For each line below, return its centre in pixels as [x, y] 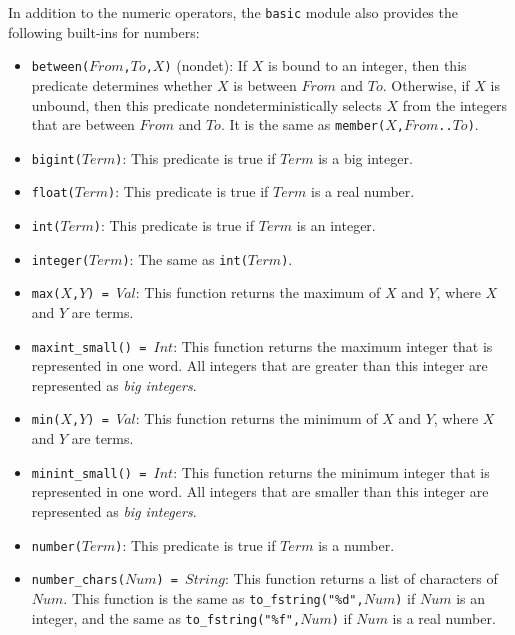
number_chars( [78, 580]
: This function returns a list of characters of [361, 578]
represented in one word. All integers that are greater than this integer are [259, 365]
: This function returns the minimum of [256, 418]
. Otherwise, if [426, 84]
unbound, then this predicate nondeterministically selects [206, 104]
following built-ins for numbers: [104, 31]
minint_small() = [89, 473]
